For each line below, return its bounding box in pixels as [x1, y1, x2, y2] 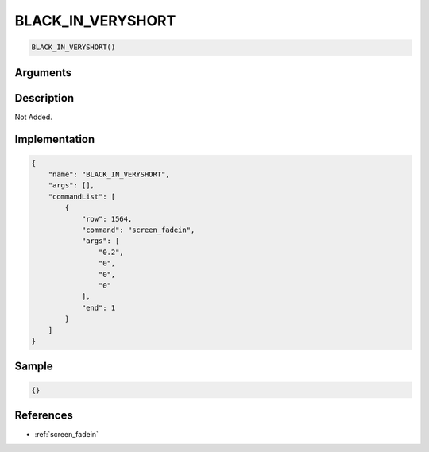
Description [14, 91, 75, 105]
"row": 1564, [81, 214, 133, 223]
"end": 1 [81, 303, 116, 312]
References [14, 408, 73, 422]
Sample [14, 360, 53, 373]
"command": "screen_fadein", [81, 226, 195, 234]
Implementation [14, 133, 95, 146]
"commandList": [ [48, 191, 116, 201]
